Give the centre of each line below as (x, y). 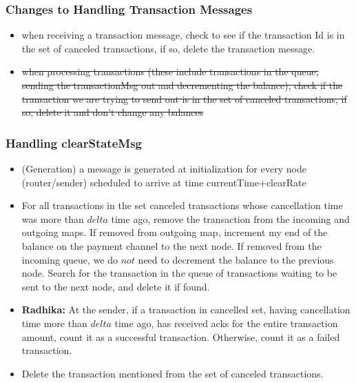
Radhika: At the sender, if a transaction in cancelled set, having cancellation (186, 310)
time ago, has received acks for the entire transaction (226, 323)
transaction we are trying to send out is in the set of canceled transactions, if (184, 98)
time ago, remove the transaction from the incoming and (230, 218)
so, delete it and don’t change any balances (113, 112)
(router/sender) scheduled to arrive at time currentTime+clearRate (164, 182)
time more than (54, 323)
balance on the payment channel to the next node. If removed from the (171, 245)
